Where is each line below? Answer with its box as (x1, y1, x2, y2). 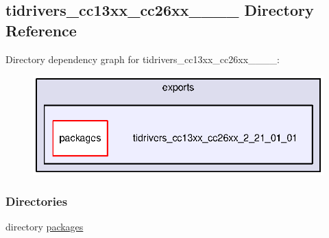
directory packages (5, 219, 84, 234)
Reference (5, 19, 77, 40)
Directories (5, 193, 68, 210)
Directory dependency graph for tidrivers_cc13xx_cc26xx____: (5, 51, 280, 66)
